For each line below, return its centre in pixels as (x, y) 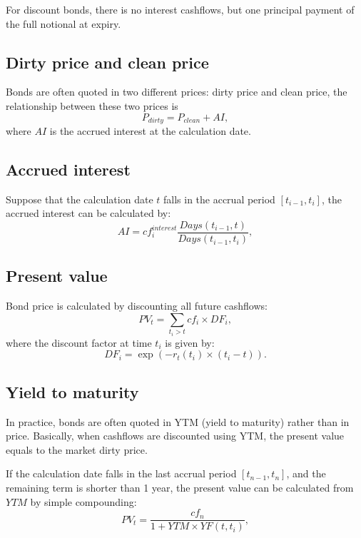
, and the (306, 473)
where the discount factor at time (79, 342)
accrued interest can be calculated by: (88, 213)
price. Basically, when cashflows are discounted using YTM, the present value (175, 436)
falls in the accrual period (219, 199)
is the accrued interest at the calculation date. (150, 131)
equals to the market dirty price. (77, 449)
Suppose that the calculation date (80, 199)
